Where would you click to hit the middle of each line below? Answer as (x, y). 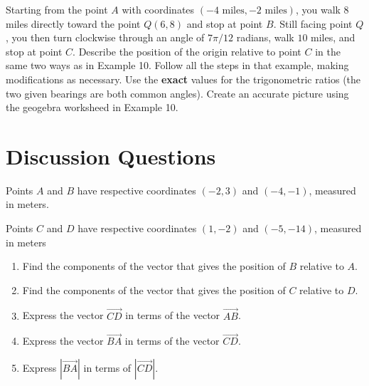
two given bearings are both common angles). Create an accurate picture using (177, 93)
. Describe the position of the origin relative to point (187, 51)
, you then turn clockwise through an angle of (105, 37)
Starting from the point (57, 9)
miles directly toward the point (73, 23)
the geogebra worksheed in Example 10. (92, 107)
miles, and (333, 37)
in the (328, 51)
